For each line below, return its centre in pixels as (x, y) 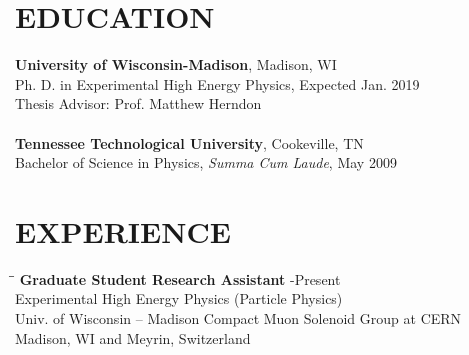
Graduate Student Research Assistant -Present (180, 278)
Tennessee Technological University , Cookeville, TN (189, 142)
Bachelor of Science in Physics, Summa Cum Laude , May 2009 (206, 162)
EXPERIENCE (123, 230)
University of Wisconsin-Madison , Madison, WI (176, 64)
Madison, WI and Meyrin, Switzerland (133, 337)
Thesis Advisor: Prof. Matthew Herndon (138, 103)
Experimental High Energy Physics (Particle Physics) (179, 298)
